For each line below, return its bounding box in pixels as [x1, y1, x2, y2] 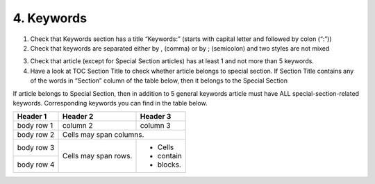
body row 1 [17, 121, 53, 131]
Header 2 [62, 112, 94, 122]
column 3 [140, 121, 171, 131]
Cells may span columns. [62, 130, 144, 140]
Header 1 [17, 112, 47, 122]
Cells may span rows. [62, 151, 133, 161]
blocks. [157, 160, 182, 169]
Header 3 [140, 112, 172, 122]
